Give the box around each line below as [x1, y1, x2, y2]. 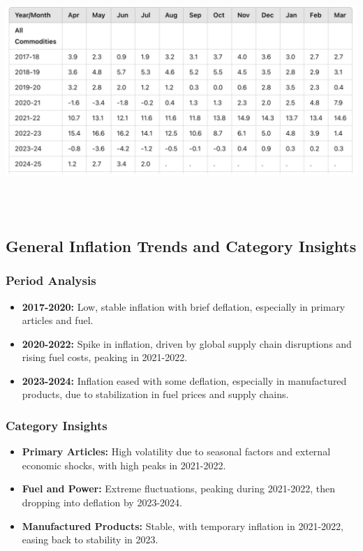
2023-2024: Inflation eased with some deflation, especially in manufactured [22, 373, 347, 388]
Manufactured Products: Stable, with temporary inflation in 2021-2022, [22, 518, 343, 533]
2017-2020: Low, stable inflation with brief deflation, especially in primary [22, 299, 346, 314]
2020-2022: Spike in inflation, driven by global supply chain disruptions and [22, 336, 352, 351]
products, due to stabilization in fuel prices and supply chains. [22, 387, 289, 402]
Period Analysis [6, 272, 96, 289]
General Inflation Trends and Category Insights [6, 235, 357, 256]
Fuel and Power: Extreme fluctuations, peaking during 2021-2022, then [22, 481, 336, 496]
